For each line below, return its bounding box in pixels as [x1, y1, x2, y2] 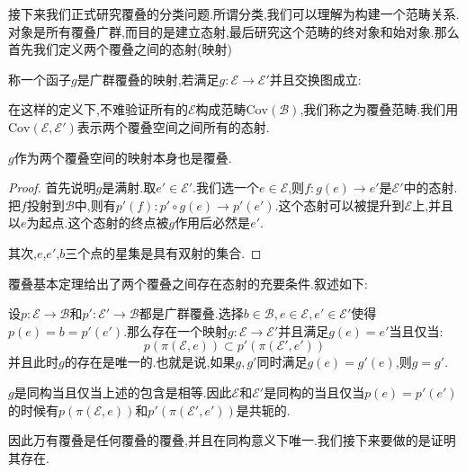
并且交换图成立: [269, 69, 362, 88]
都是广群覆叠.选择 [139, 304, 244, 323]
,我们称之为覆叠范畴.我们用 [300, 100, 459, 119]
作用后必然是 [175, 213, 251, 232]
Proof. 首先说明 [8, 178, 96, 197]
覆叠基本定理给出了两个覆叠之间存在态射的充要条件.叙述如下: [8, 273, 368, 292]
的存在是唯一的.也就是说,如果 [64, 352, 236, 371]
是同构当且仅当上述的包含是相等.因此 [13, 382, 232, 401]
